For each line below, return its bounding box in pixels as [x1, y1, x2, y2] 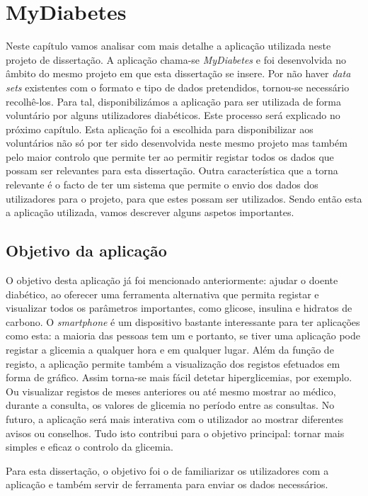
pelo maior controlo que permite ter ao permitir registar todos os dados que [6, 149, 334, 164]
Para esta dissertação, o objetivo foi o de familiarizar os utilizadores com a [6, 463, 329, 478]
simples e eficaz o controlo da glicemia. [6, 439, 173, 454]
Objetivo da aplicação [6, 239, 167, 261]
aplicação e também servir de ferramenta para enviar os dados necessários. [6, 477, 328, 492]
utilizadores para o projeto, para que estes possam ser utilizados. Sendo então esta [6, 191, 362, 205]
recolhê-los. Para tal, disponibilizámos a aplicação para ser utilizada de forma [6, 94, 341, 108]
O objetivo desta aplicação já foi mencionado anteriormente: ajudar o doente [6, 273, 338, 288]
